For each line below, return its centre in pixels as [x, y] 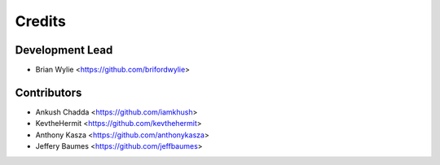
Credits [41, 21]
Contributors [48, 92]
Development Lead [64, 50]
